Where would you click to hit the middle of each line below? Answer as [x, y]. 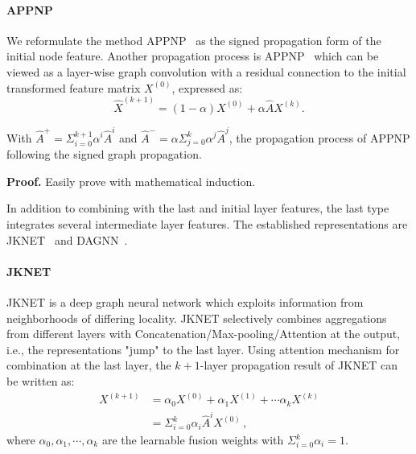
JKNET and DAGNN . [67, 239]
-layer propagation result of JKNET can [299, 365]
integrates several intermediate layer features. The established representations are [207, 224]
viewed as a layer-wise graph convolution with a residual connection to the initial [206, 71]
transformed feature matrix [74, 87]
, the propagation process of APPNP [319, 137]
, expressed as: [207, 87]
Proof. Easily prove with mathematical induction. [131, 181]
